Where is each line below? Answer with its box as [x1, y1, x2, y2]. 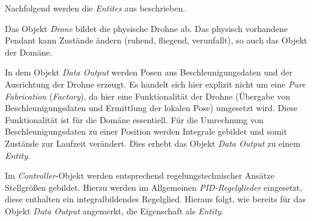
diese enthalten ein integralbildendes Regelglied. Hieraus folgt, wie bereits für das [5, 193, 306, 205]
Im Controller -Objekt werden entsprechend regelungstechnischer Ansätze [5, 169, 275, 182]
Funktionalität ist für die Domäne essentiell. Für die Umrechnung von [5, 113, 264, 126]
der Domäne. [5, 45, 53, 58]
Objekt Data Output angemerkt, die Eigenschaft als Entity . [5, 204, 224, 217]
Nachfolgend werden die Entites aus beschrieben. [5, 2, 186, 14]
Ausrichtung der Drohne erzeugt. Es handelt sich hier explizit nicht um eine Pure [5, 77, 306, 90]
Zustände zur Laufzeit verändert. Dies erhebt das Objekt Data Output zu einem [5, 136, 301, 149]
